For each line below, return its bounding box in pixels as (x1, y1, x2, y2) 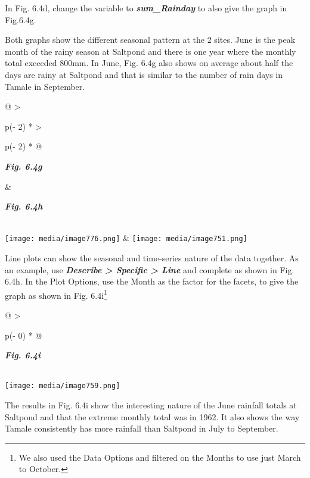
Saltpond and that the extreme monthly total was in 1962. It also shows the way (5, 410, 300, 423)
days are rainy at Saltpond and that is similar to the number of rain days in (5, 68, 283, 80)
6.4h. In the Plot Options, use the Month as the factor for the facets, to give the (5, 275, 299, 288)
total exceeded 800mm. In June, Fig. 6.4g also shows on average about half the (5, 57, 293, 69)
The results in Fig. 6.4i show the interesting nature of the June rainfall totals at (5, 399, 297, 411)
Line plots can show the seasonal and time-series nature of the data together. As (5, 251, 299, 264)
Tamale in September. (5, 80, 85, 92)
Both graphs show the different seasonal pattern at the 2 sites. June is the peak (5, 33, 296, 46)
